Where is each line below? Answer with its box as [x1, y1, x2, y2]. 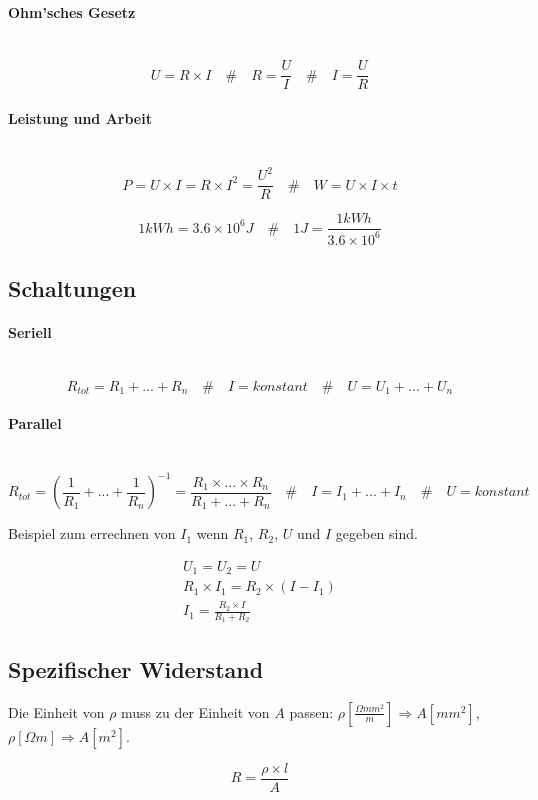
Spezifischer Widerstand [8, 653, 264, 684]
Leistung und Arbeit [8, 108, 152, 129]
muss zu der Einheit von [121, 701, 270, 722]
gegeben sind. [335, 523, 418, 544]
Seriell [8, 322, 52, 343]
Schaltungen [8, 273, 137, 304]
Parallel [8, 413, 62, 434]
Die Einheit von [8, 701, 105, 722]
